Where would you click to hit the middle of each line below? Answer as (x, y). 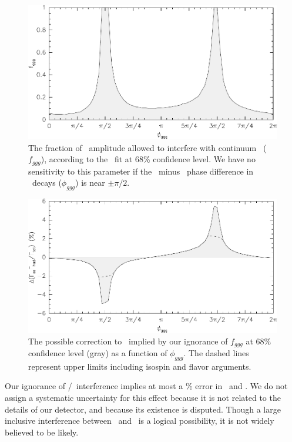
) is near (90, 183)
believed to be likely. (42, 432)
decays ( (47, 183)
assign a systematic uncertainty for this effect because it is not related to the (143, 398)
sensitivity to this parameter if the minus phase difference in (141, 171)
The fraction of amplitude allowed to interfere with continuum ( (147, 147)
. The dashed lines (216, 353)
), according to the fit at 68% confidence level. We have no (148, 159)
